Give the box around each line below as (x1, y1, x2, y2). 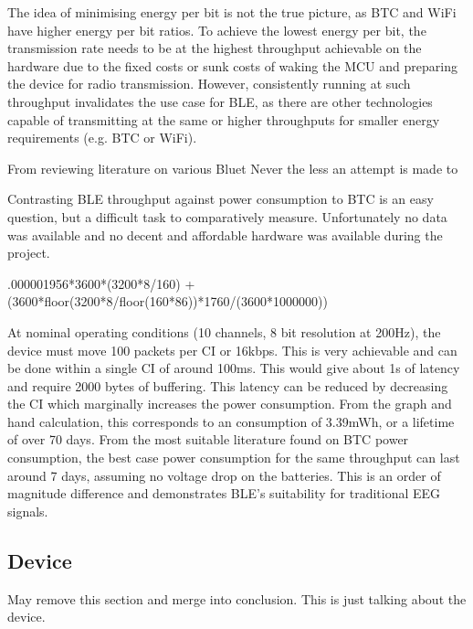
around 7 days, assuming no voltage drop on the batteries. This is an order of (7, 465, 441, 485)
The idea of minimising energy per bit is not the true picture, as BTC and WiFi (7, 3, 457, 21)
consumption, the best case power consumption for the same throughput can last (7, 448, 460, 467)
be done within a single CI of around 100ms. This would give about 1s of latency (7, 358, 460, 378)
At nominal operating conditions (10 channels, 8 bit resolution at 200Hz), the (7, 322, 441, 341)
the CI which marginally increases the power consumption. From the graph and (7, 394, 452, 413)
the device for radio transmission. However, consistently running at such (7, 74, 411, 93)
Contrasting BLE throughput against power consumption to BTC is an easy (7, 189, 434, 208)
